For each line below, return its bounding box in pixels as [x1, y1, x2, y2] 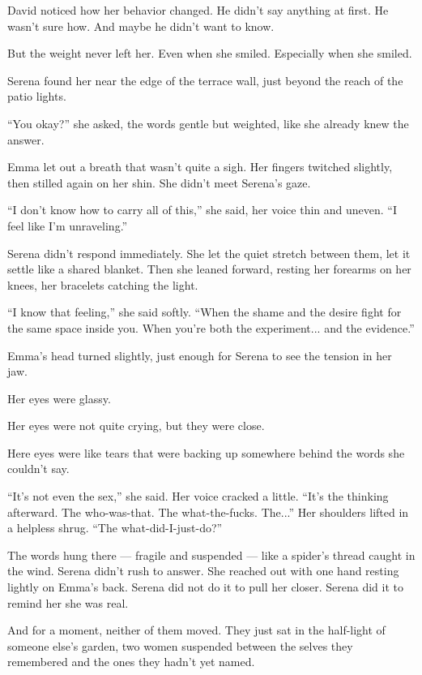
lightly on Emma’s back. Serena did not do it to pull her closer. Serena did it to [7, 578, 403, 595]
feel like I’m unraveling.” [7, 217, 128, 234]
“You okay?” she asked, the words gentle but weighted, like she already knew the [7, 114, 409, 131]
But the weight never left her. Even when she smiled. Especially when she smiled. [7, 45, 412, 62]
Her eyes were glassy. [7, 389, 111, 406]
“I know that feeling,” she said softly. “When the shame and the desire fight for [7, 303, 402, 320]
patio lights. [7, 88, 66, 105]
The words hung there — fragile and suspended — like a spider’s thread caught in [7, 546, 416, 563]
